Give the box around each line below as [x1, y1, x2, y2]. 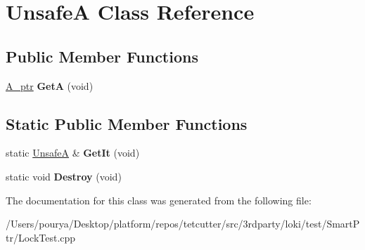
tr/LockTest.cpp [6, 230, 76, 244]
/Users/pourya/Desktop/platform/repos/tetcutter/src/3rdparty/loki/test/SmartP [6, 216, 360, 231]
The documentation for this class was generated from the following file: [6, 192, 312, 207]
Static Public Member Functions [6, 112, 248, 134]
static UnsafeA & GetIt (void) [6, 145, 140, 160]
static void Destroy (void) [6, 169, 122, 183]
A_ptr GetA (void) [6, 78, 94, 93]
